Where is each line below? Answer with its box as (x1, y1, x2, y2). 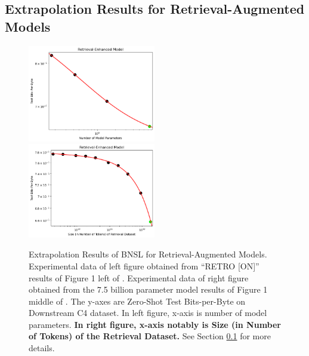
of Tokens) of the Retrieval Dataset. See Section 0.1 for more (29, 330, 271, 342)
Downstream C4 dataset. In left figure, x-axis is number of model (29, 306, 267, 319)
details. (29, 342, 55, 354)
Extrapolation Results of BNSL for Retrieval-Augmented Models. (29, 248, 267, 260)
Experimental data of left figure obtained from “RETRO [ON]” (29, 259, 259, 272)
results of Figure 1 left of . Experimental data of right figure (29, 271, 249, 284)
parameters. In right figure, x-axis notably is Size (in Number (29, 318, 281, 330)
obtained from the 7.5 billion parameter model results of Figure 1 (29, 283, 268, 296)
